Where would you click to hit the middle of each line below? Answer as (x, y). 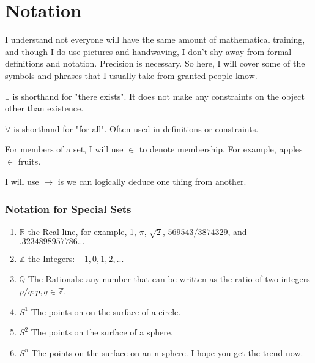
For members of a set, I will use (64, 149)
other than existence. (44, 108)
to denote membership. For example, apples (221, 149)
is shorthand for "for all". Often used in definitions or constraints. (136, 128)
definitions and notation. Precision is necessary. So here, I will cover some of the (155, 63)
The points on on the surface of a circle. (106, 311)
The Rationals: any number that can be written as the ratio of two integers (169, 279)
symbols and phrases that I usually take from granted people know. (131, 75)
